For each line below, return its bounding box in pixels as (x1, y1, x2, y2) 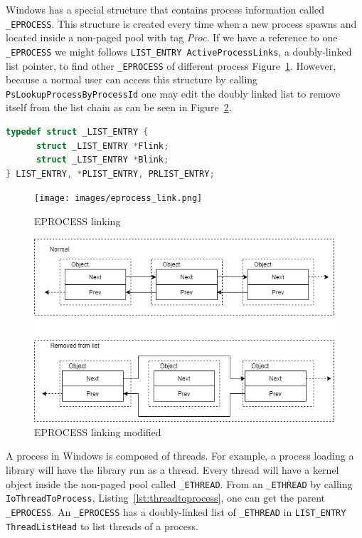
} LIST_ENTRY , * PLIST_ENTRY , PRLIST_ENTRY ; (6, 168, 215, 179)
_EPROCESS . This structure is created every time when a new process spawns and (6, 16, 357, 31)
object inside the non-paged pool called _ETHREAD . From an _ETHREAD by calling (6, 476, 353, 491)
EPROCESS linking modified (34, 424, 161, 439)
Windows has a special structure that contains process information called (6, 2, 324, 16)
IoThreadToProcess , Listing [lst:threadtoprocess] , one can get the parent (6, 490, 326, 505)
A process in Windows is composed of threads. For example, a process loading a (6, 448, 354, 463)
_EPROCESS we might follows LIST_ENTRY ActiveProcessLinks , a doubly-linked (6, 43, 352, 58)
